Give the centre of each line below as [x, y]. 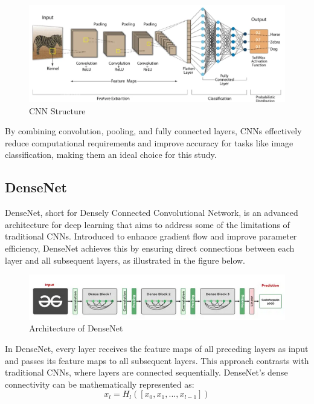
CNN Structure [57, 110]
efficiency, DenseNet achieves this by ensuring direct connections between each [150, 248]
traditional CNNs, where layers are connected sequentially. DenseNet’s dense [146, 372]
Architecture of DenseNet [76, 328]
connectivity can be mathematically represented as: [100, 384]
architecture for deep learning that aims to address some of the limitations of [147, 224]
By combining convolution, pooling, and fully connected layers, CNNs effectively [153, 131]
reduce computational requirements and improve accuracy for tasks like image [149, 142]
